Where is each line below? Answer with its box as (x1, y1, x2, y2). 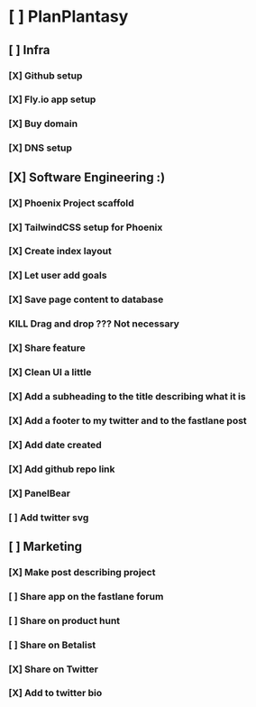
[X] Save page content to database (8, 293, 164, 306)
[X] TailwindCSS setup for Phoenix (8, 221, 163, 234)
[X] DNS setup (8, 142, 73, 154)
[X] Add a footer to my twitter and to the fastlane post (8, 414, 247, 427)
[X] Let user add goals (8, 269, 107, 281)
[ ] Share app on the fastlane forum (8, 590, 164, 602)
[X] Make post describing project (8, 565, 156, 578)
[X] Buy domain (8, 117, 78, 130)
